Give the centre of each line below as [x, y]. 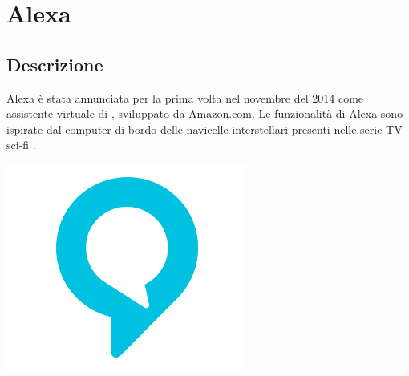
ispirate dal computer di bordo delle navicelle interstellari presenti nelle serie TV [204, 129]
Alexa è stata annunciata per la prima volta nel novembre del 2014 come [185, 97]
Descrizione [55, 64]
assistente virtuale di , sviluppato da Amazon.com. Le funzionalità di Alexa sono [205, 113]
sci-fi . [21, 145]
